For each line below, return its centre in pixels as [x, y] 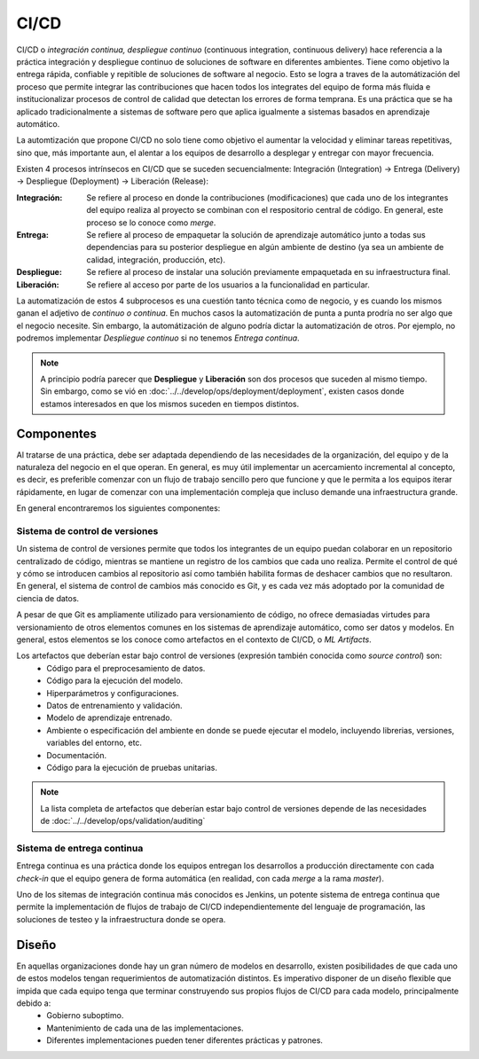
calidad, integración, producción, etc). [156, 259]
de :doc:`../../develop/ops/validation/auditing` [123, 821]
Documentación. [77, 755]
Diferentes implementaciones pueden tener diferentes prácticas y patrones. [185, 1040]
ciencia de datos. [48, 598]
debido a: [34, 1003]
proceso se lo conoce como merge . [151, 223]
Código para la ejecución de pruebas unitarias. [132, 767]
